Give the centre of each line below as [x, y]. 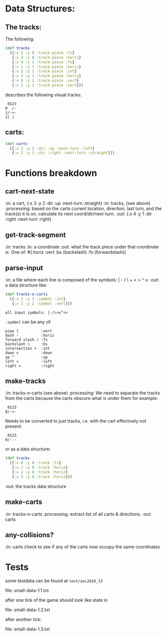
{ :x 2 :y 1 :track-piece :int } [44, 71]
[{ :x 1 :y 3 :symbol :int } [38, 299]
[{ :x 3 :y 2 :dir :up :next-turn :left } [52, 148]
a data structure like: [26, 285]
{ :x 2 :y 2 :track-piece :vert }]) [48, 85]
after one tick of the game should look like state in [57, 600]
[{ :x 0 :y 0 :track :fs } [35, 463]
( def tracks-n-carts [27, 294]
